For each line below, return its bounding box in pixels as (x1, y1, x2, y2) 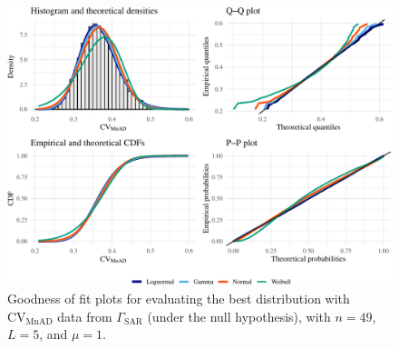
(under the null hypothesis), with (147, 306, 331, 325)
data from (57, 306, 112, 325)
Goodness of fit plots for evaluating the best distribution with (7, 289, 350, 307)
